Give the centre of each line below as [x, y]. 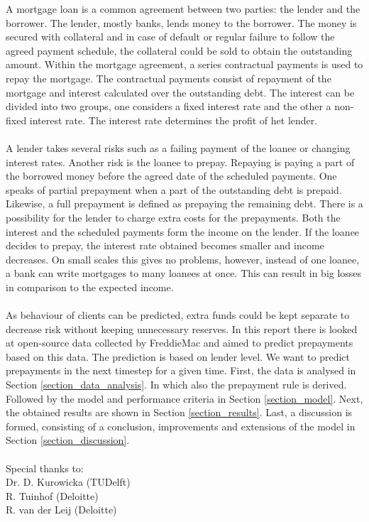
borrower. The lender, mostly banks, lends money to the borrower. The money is [181, 22]
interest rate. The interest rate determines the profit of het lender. [174, 120]
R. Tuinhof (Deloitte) [52, 495]
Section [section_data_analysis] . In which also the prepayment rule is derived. [176, 385]
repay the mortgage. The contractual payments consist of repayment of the [169, 78]
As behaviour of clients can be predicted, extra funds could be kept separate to [178, 315]
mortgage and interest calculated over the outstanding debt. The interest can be [180, 92]
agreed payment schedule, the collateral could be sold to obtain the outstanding [179, 50]
